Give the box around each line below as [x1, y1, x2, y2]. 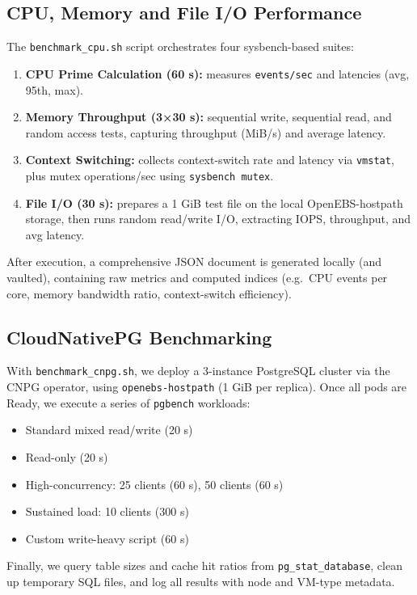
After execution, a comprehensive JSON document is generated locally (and [6, 253, 382, 270]
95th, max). [25, 81, 83, 98]
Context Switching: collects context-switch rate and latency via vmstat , [25, 151, 394, 168]
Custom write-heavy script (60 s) [25, 530, 189, 546]
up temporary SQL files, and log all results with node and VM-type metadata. [6, 572, 395, 589]
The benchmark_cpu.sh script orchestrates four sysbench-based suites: [6, 38, 354, 55]
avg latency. [25, 226, 85, 243]
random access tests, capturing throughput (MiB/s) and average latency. [25, 124, 386, 141]
